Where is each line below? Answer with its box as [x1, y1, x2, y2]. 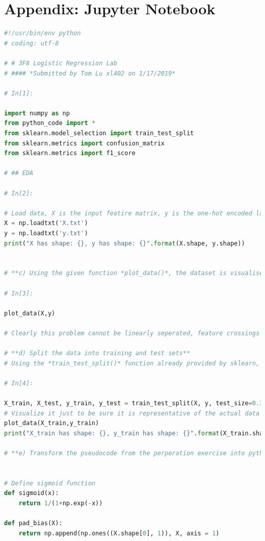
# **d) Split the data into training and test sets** [4, 350, 191, 357]
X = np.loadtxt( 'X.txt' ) [4, 219, 88, 227]
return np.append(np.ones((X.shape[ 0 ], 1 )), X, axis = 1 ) [18, 529, 220, 537]
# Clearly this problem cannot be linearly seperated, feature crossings [4, 329, 260, 337]
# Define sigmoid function [4, 479, 95, 487]
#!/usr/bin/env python [4, 30, 81, 37]
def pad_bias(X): [4, 520, 63, 527]
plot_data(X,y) [4, 309, 56, 317]
